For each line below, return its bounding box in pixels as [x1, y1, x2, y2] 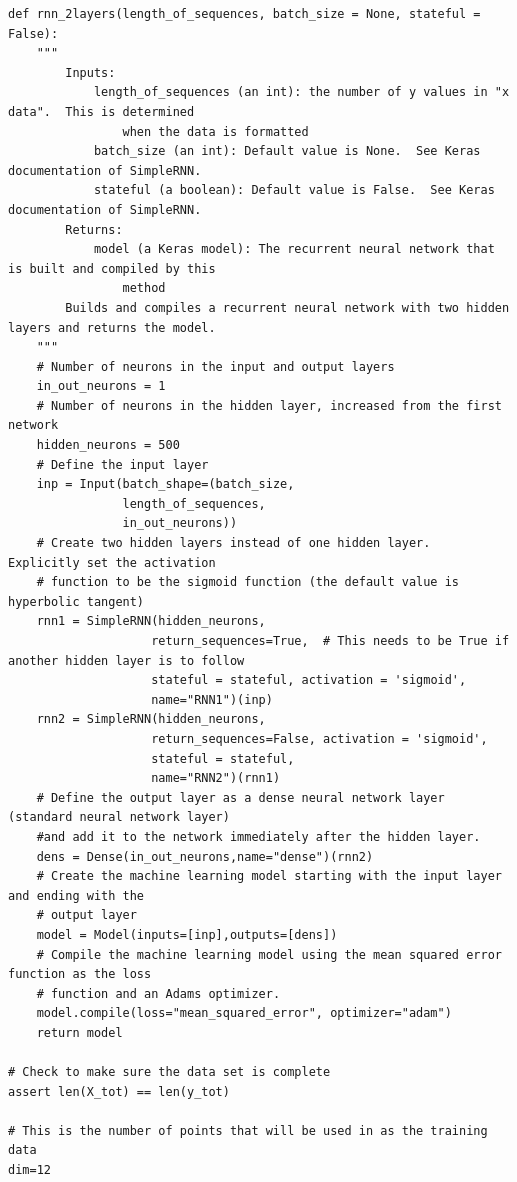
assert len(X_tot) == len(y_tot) [8, 1084, 230, 1099]
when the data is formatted [122, 124, 309, 139]
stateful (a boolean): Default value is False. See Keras [93, 183, 495, 198]
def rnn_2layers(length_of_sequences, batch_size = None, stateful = [8, 7, 481, 21]
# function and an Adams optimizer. [36, 986, 281, 1001]
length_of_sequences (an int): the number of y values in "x [93, 85, 510, 100]
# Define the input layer [36, 457, 209, 472]
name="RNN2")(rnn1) [151, 771, 281, 786]
